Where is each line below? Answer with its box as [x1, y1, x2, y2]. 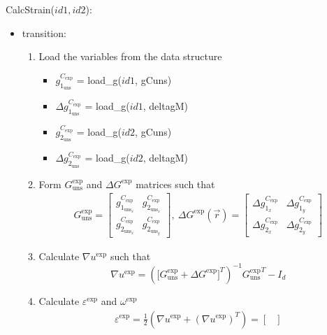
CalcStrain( [6, 2, 55, 16]
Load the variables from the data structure [38, 49, 222, 64]
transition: [22, 25, 66, 40]
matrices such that [136, 176, 215, 191]
